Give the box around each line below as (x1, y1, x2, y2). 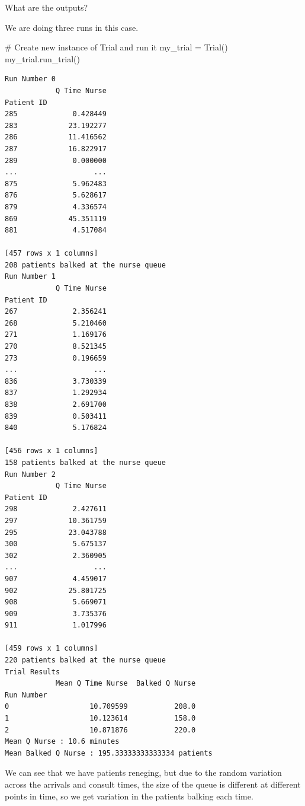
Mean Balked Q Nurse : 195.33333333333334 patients (5, 748, 213, 757)
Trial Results (5, 667, 60, 676)
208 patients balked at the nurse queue (5, 260, 166, 269)
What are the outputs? (5, 1, 88, 13)
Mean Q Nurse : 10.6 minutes (5, 737, 120, 746)
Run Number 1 (5, 272, 56, 281)
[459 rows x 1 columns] (5, 644, 98, 653)
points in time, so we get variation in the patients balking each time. (5, 789, 253, 802)
